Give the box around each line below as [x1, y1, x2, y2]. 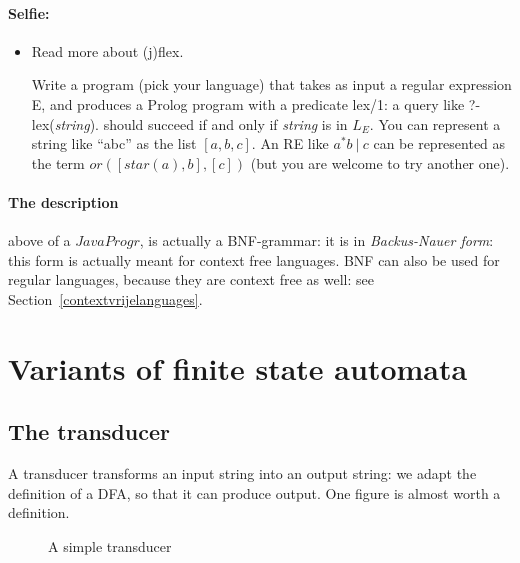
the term [31, 152, 85, 173]
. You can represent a [369, 113, 501, 134]
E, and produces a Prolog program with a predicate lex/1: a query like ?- [31, 93, 481, 114]
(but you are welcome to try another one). [250, 152, 510, 173]
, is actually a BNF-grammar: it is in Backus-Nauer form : [139, 230, 494, 251]
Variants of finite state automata [8, 347, 468, 388]
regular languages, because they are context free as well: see [8, 269, 374, 290]
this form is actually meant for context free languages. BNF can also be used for [8, 249, 500, 270]
